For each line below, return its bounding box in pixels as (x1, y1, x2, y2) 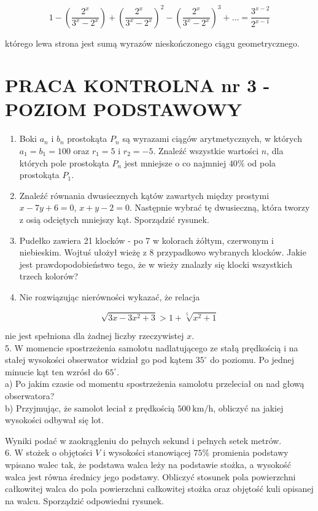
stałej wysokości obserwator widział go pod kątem (5, 353, 193, 366)
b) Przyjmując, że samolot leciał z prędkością (5, 401, 175, 414)
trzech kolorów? (19, 270, 79, 283)
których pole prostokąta (19, 156, 109, 169)
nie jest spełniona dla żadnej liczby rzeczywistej (5, 329, 184, 342)
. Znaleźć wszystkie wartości (153, 144, 259, 157)
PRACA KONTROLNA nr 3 (5, 72, 257, 98)
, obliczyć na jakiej (213, 401, 284, 414)
